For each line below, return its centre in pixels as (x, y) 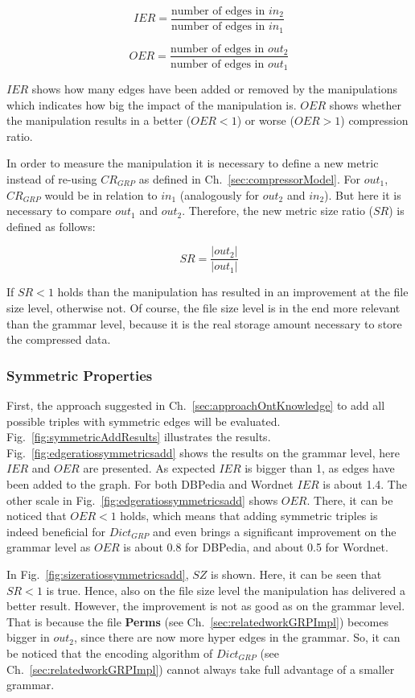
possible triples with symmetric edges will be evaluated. (144, 421)
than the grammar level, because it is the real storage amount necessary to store (204, 323)
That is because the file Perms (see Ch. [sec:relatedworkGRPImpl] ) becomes (197, 621)
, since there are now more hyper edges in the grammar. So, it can (237, 637)
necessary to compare (59, 211)
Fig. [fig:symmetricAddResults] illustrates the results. (139, 437)
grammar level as (49, 547)
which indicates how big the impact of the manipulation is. (152, 104)
